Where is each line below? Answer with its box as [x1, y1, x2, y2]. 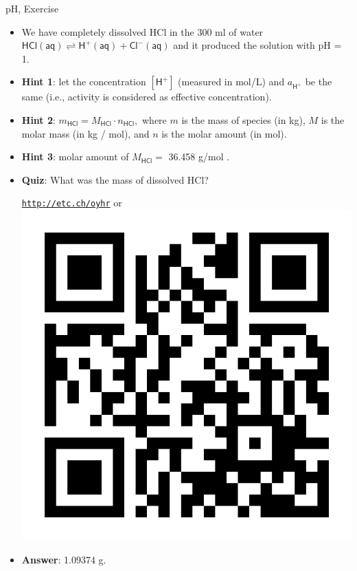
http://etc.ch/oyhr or [21, 195, 122, 210]
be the [305, 74, 332, 89]
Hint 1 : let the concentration [21, 74, 146, 89]
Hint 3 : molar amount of [21, 149, 129, 164]
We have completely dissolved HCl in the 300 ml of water [21, 24, 264, 39]
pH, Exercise [5, 1, 59, 15]
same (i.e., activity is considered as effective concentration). [21, 89, 272, 104]
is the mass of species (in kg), [181, 112, 306, 127]
